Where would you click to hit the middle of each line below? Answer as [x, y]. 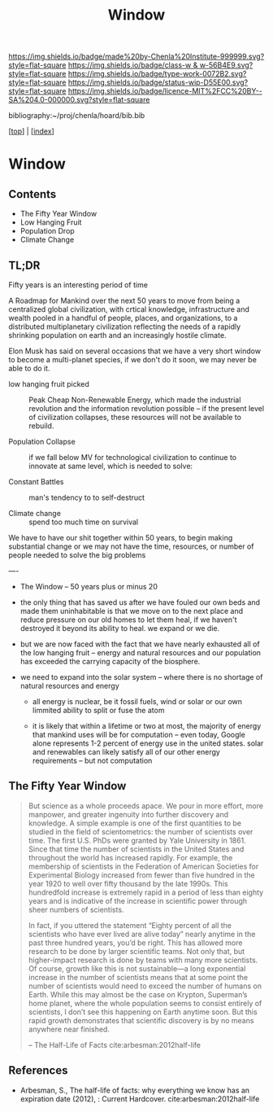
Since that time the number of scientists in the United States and [136, 849]
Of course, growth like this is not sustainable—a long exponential [137, 968]
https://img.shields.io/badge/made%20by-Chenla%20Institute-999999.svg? [136, 57]
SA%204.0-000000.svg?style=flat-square [79, 100]
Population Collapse [42, 442]
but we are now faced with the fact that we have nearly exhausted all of [140, 644]
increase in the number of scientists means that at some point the [138, 977]
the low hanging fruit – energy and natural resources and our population [141, 652]
